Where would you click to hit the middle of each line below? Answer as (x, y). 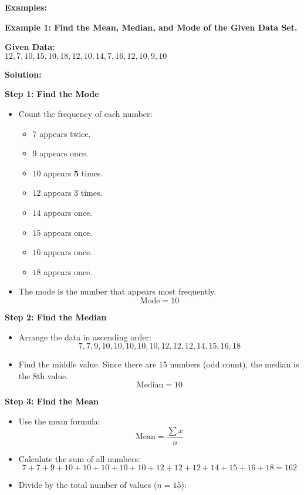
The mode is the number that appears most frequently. (117, 291)
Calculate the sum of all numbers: (79, 458)
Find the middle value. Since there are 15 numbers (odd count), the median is (159, 364)
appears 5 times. (73, 173)
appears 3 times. (73, 193)
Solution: (23, 74)
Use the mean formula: (59, 421)
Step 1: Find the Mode (52, 94)
